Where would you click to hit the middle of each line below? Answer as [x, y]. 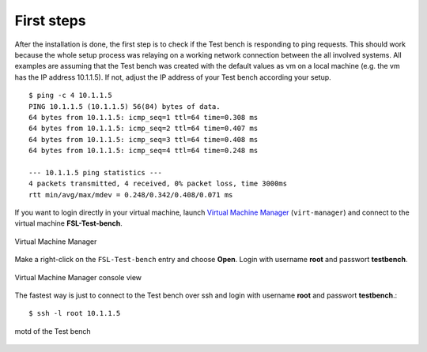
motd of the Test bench [53, 331]
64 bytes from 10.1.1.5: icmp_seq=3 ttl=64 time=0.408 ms [144, 139]
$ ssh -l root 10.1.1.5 [75, 313]
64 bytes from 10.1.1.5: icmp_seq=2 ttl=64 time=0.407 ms [144, 129]
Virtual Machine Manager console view [78, 277]
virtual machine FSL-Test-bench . [68, 223]
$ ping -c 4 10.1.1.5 [70, 95]
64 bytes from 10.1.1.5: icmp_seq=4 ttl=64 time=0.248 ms [144, 151]
